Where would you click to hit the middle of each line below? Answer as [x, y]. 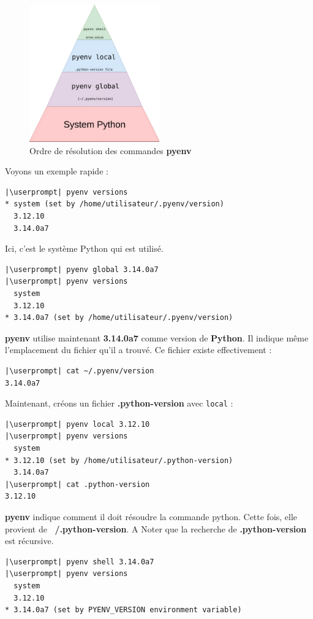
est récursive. [29, 541]
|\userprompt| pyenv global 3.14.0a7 [82, 269]
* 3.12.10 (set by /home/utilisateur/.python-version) [119, 460]
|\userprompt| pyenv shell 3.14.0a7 [80, 562]
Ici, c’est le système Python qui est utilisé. [84, 248]
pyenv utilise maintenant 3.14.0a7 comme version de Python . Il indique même [157, 337]
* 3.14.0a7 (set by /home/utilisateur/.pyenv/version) [119, 318]
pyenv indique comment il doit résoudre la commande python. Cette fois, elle [151, 516]
